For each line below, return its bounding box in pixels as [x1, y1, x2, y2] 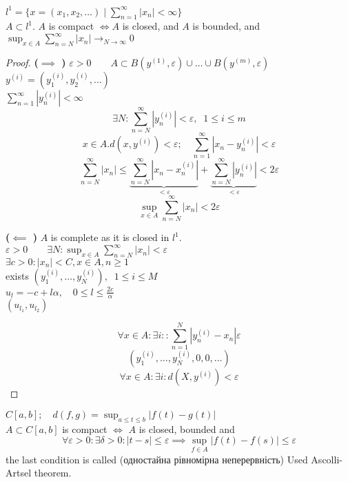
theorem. [34, 465, 72, 480]
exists [6, 269, 29, 283]
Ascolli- [311, 452, 342, 466]
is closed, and [122, 19, 179, 33]
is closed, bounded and [139, 421, 235, 436]
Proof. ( [6, 55, 39, 70]
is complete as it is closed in [50, 230, 170, 244]
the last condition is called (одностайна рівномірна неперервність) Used [6, 452, 308, 466]
